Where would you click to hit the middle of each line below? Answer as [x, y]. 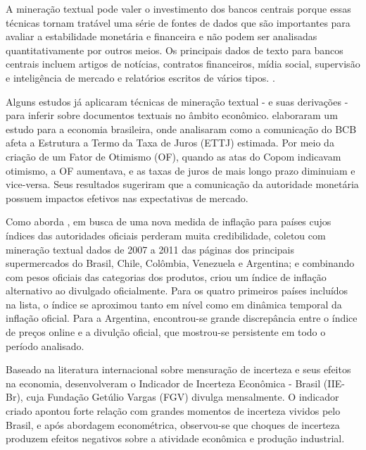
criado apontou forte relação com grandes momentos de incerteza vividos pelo [173, 411]
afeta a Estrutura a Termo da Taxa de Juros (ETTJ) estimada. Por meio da [170, 143]
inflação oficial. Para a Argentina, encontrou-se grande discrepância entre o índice [182, 318]
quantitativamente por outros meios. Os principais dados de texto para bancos [175, 50]
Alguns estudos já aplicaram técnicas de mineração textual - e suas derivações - [177, 101]
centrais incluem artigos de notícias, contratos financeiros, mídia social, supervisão [183, 64]
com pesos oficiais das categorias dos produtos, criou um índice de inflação [166, 276]
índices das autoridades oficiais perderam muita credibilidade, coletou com [166, 235]
